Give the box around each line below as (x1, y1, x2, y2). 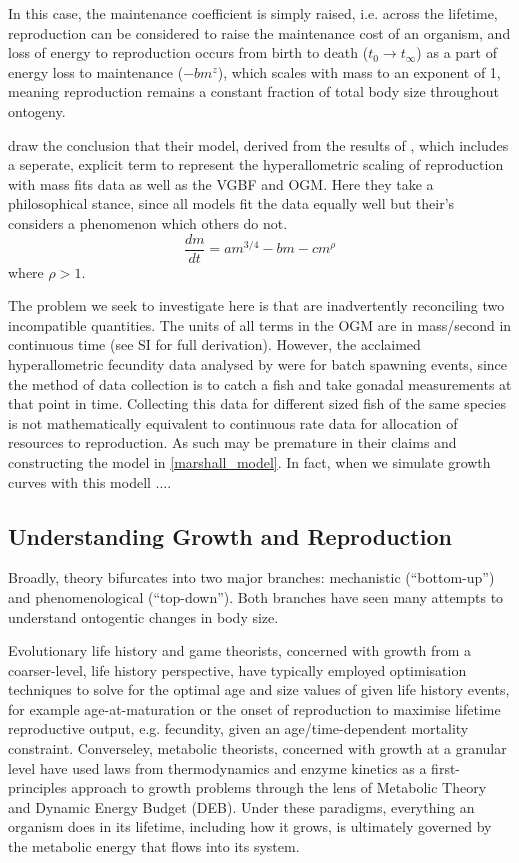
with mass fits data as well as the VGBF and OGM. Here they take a (8, 173, 434, 194)
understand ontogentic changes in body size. (8, 606, 279, 627)
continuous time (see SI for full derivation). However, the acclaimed (8, 334, 421, 355)
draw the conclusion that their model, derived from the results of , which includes (8, 134, 509, 155)
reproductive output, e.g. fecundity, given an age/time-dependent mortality (8, 718, 469, 739)
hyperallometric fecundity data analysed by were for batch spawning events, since (8, 353, 508, 374)
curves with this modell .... (8, 471, 172, 492)
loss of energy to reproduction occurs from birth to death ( (8, 42, 369, 63)
